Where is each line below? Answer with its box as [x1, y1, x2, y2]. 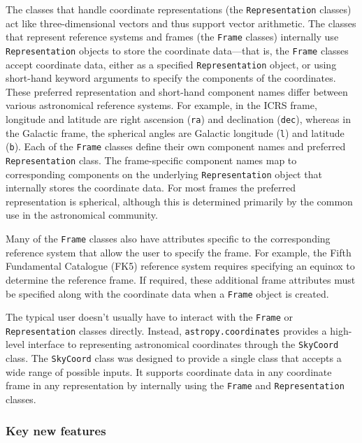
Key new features [6, 421, 106, 439]
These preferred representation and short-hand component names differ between [6, 84, 348, 99]
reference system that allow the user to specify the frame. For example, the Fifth [6, 245, 352, 259]
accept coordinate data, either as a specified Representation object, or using [6, 57, 337, 71]
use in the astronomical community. [6, 208, 158, 222]
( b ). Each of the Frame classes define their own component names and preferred [6, 139, 346, 154]
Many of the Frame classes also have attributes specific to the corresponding [6, 231, 331, 246]
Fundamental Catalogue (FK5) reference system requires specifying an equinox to [6, 259, 355, 273]
